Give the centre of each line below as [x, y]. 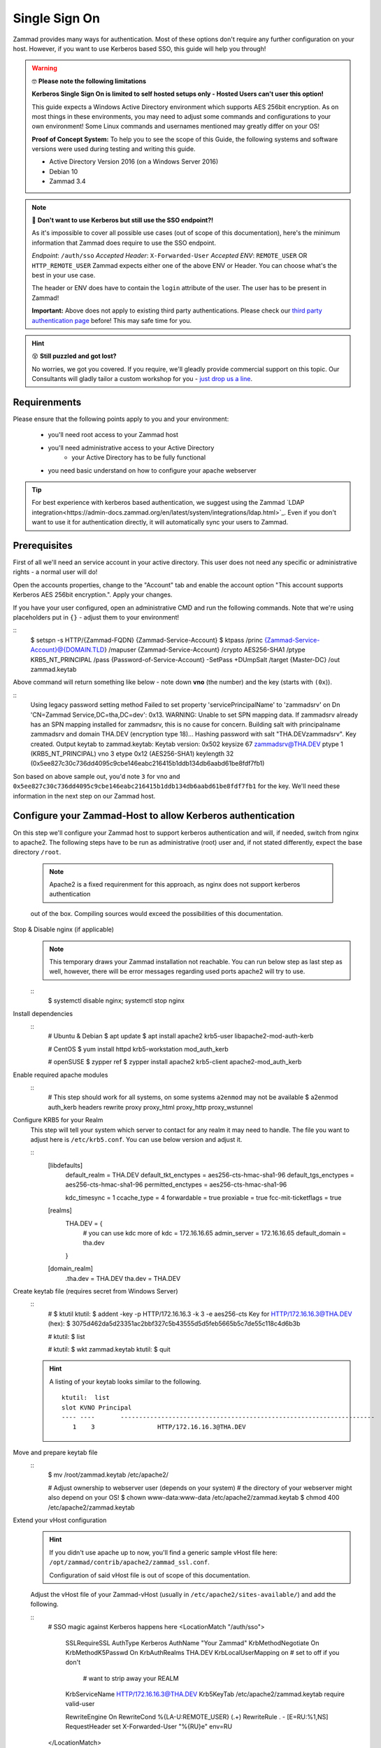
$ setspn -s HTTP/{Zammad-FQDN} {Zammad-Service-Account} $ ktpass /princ [147, 640]
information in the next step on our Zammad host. [84, 796]
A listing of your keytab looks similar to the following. [125, 1382]
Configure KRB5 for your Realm [58, 1120]
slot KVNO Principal [97, 1407]
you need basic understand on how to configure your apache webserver [152, 470]
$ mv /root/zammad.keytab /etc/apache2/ [108, 1475]
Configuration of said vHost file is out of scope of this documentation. [150, 1575]
